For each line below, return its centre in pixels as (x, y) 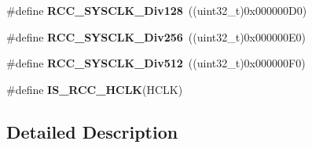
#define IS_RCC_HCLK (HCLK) (95, 89)
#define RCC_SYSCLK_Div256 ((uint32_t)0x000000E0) (156, 36)
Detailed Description (92, 131)
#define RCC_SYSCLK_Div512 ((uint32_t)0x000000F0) (156, 63)
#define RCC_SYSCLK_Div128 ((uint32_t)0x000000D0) (157, 10)
